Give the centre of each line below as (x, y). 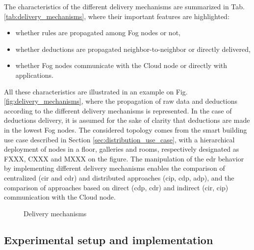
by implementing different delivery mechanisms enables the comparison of (114, 168)
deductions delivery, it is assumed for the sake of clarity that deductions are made (127, 120)
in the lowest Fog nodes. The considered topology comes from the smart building (126, 129)
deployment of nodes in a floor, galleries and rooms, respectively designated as (122, 149)
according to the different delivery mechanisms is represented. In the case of (118, 110)
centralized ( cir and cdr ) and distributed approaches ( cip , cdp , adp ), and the (119, 177)
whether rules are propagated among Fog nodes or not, (98, 33)
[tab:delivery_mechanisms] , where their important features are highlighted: (117, 16)
